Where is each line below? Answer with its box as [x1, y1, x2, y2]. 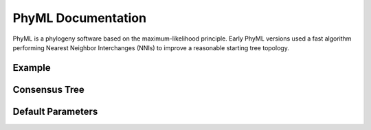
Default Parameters [12, 105, 98, 117]
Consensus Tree [12, 83, 85, 96]
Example [12, 62, 51, 74]
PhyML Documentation [12, 10, 147, 25]
